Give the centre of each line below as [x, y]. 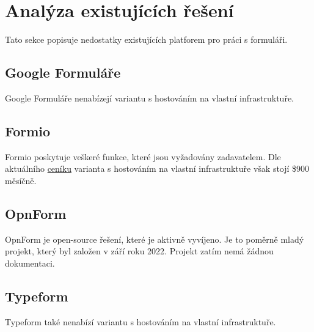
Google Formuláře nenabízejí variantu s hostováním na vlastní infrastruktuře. [150, 98]
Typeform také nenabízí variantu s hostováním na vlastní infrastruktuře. [141, 321]
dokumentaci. [30, 263]
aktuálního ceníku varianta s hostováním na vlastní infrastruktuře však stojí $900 [157, 168]
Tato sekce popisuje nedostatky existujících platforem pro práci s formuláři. [146, 39]
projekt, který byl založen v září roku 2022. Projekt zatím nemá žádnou [139, 251]
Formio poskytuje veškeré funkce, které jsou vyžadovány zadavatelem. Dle [143, 156]
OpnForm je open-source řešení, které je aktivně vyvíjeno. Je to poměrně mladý [155, 239]
